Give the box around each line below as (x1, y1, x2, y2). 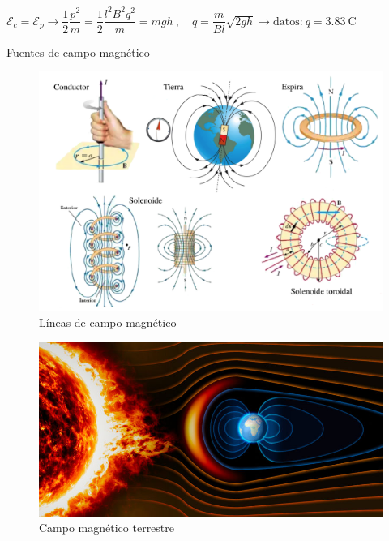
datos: (272, 15, 303, 28)
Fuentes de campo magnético (6, 43, 150, 60)
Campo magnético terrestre (39, 519, 175, 536)
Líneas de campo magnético (39, 314, 177, 331)
